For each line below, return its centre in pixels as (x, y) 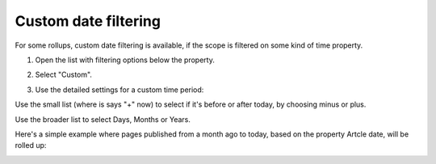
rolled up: (31, 145)
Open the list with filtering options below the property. (125, 60)
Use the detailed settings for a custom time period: (119, 90)
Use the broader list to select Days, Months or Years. (103, 119)
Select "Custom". (64, 75)
